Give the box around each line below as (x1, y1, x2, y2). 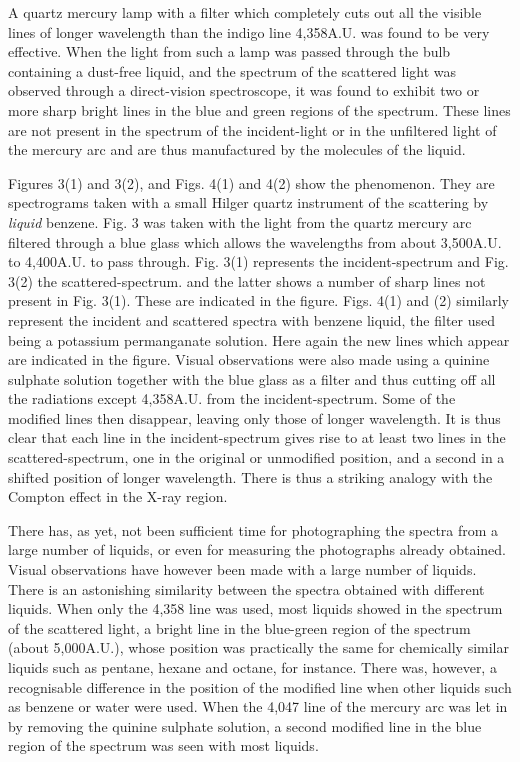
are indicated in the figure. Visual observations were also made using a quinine (8, 349, 490, 370)
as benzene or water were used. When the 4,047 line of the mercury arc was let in (8, 696, 508, 717)
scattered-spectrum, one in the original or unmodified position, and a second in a (8, 447, 505, 468)
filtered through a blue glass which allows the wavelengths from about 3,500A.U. (8, 231, 502, 252)
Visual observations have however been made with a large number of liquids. (8, 559, 477, 580)
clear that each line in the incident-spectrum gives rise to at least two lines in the (8, 427, 506, 448)
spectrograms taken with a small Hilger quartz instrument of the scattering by (8, 192, 489, 213)
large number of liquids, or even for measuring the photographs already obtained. (8, 539, 506, 560)
